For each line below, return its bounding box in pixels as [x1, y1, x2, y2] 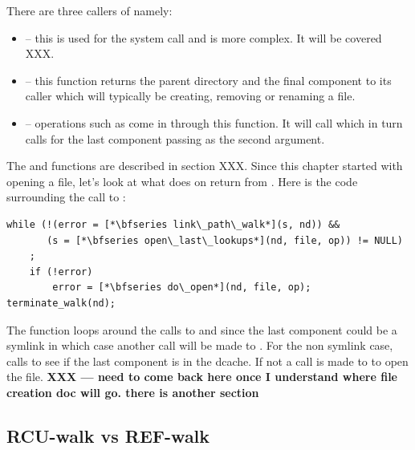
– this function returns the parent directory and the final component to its [25, 71, 392, 88]
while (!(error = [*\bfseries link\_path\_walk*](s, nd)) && [6, 218, 340, 230]
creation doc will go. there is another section [6, 383, 259, 400]
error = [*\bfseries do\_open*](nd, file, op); [52, 282, 311, 294]
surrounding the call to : [6, 189, 126, 205]
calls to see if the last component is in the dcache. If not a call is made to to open [6, 352, 409, 369]
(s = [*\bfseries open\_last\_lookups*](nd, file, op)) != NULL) [47, 234, 403, 246]
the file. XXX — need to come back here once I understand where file [6, 368, 397, 385]
